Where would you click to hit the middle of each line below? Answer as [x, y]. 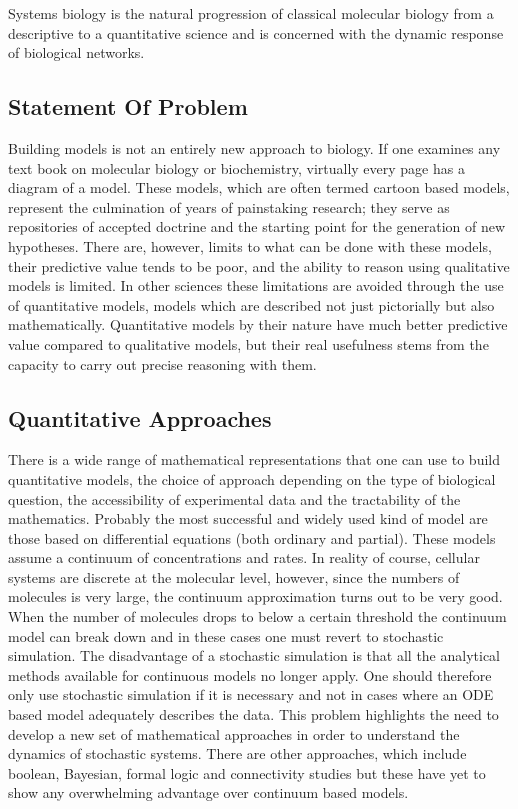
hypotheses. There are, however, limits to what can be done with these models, [250, 245]
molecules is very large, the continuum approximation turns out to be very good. [255, 596]
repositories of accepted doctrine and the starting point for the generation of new [257, 226]
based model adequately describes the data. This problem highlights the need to [253, 714]
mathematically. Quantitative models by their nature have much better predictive [258, 324]
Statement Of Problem [128, 106]
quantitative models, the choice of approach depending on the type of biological [252, 478]
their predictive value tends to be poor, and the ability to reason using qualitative [259, 265]
